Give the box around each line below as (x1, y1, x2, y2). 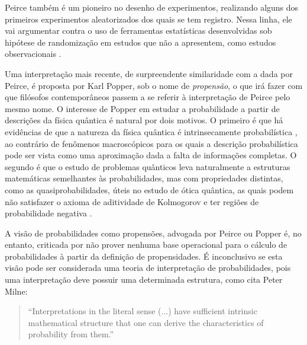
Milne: (5, 285, 28, 297)
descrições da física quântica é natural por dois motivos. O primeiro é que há (5, 114, 283, 126)
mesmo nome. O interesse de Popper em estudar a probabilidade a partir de (5, 102, 280, 114)
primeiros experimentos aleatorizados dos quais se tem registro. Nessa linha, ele (5, 12, 292, 25)
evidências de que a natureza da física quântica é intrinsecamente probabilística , (5, 125, 298, 138)
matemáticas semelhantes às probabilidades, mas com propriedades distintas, (5, 172, 283, 184)
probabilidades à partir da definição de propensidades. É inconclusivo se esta (5, 250, 283, 262)
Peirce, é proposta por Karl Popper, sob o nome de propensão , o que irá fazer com (5, 79, 303, 91)
